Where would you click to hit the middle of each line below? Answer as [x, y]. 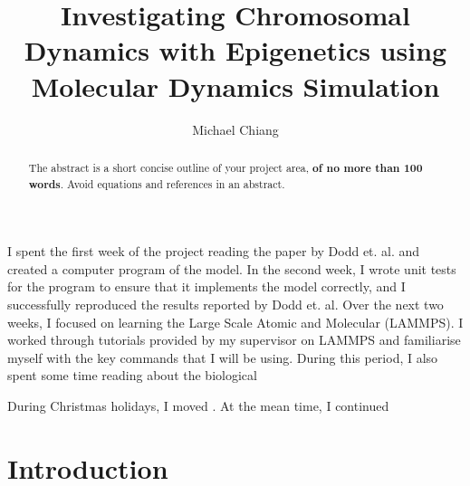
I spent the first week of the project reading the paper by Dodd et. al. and [214, 251]
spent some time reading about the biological [132, 375]
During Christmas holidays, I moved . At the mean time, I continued [198, 405]
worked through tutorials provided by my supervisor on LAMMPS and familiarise [234, 340]
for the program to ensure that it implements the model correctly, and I [206, 286]
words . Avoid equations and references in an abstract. [157, 184]
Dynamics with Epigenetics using [235, 50]
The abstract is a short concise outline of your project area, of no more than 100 [225, 167]
